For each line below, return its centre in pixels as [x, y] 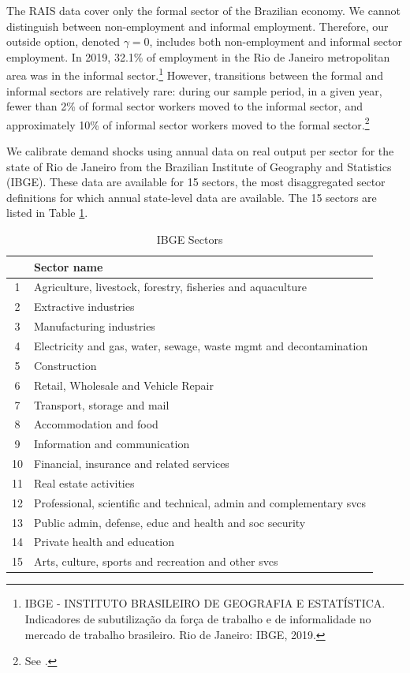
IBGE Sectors [190, 239]
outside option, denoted [63, 41]
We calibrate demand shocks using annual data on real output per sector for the [200, 151]
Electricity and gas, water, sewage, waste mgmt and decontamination [201, 346]
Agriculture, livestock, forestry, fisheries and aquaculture [170, 287]
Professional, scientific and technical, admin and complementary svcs [200, 502]
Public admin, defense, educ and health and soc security [170, 522]
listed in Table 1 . [47, 213]
